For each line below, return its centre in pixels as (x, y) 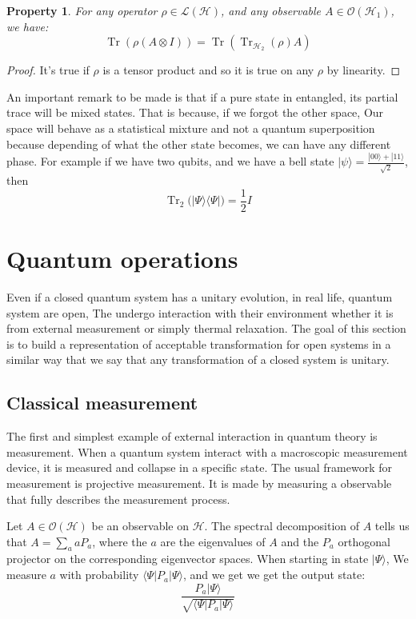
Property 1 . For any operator (82, 10)
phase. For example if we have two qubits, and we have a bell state (170, 161)
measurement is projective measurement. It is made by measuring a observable (199, 483)
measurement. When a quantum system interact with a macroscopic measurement (207, 451)
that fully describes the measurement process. (118, 499)
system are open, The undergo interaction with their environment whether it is (200, 312)
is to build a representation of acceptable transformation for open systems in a (199, 343)
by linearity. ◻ (364, 70)
